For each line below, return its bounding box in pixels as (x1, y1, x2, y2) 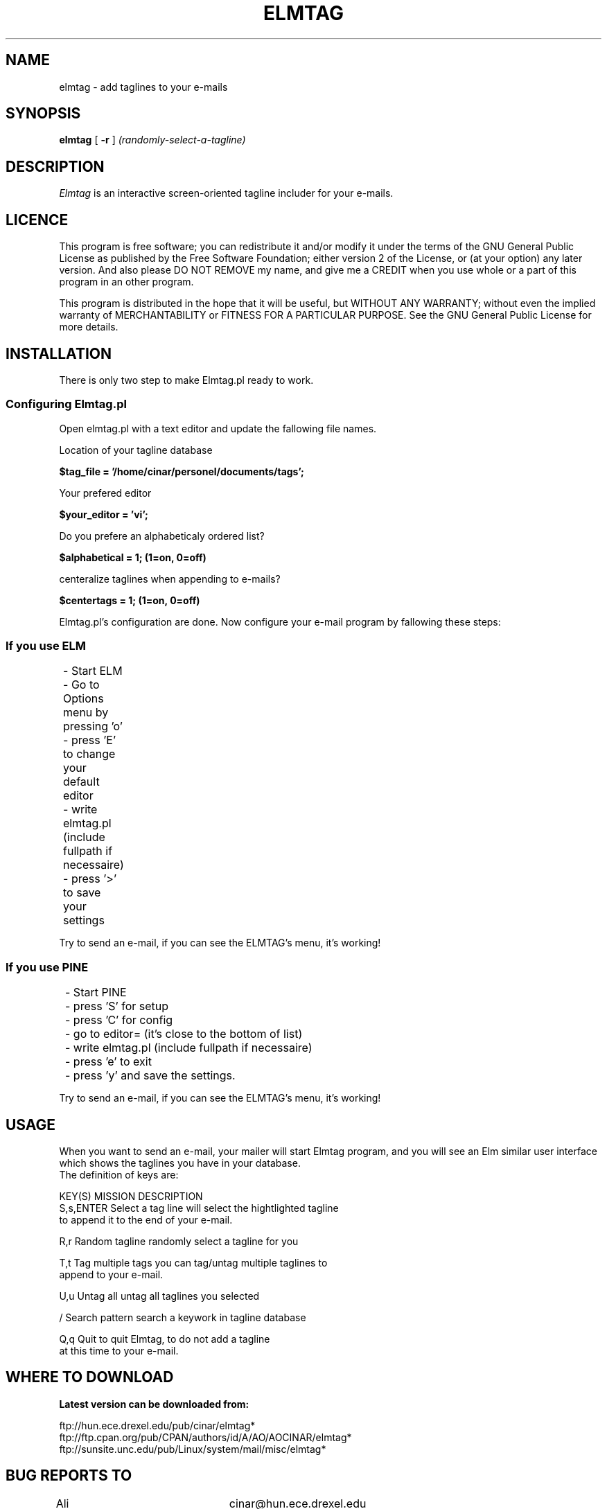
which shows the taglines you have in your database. (59, 1157, 301, 1170)
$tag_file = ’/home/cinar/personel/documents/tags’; (59, 465, 304, 477)
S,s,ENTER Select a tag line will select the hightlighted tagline (59, 1202, 339, 1215)
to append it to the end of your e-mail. (59, 1214, 233, 1226)
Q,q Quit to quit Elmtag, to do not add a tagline (59, 1333, 270, 1345)
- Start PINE (65, 985, 127, 1000)
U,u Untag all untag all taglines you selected (59, 1290, 260, 1303)
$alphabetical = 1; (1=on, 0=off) (59, 551, 206, 563)
